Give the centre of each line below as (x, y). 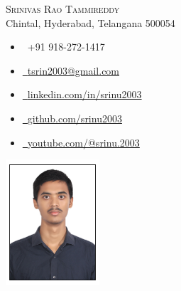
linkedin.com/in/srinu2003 (84, 94)
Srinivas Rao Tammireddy (63, 9)
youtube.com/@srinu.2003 (83, 142)
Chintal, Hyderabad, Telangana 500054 (90, 22)
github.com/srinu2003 (75, 118)
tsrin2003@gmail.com (73, 70)
